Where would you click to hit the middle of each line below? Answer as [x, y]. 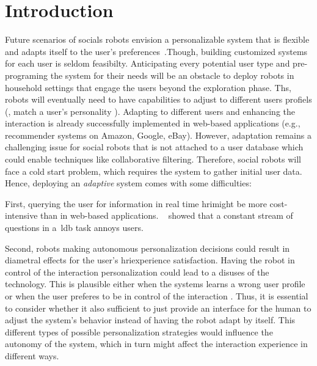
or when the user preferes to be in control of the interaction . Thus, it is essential [157, 296]
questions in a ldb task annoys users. [74, 228]
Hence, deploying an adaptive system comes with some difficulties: [128, 183]
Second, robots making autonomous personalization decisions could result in [148, 248]
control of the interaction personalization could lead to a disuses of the [137, 272]
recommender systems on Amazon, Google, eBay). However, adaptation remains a [158, 135]
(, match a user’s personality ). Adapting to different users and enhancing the [150, 111]
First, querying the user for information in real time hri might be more [136, 203]
